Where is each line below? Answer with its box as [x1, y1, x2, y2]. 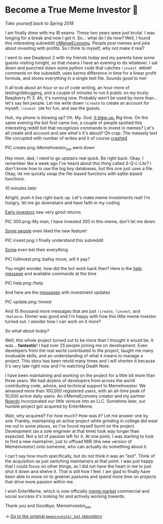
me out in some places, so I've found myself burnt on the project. [5, 423, 136, 429]
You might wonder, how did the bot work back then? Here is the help [5, 265, 142, 271]
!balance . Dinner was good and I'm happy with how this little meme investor [5, 313, 157, 319]
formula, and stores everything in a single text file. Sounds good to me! [5, 75, 147, 81]
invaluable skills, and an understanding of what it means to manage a [5, 352, 143, 358]
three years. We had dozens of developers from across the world [5, 378, 135, 383]
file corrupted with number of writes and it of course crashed [5, 135, 128, 141]
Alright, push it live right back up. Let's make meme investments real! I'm [5, 194, 150, 200]
